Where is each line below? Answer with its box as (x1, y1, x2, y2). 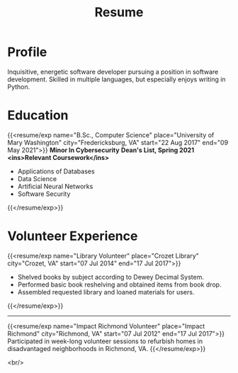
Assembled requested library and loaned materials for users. (17, 287, 195, 296)
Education (7, 108, 69, 124)
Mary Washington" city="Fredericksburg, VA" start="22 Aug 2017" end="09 (7, 138, 229, 147)
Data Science (17, 174, 57, 183)
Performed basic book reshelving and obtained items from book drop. (17, 280, 222, 289)
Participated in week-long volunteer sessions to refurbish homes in (7, 337, 203, 345)
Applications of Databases (17, 167, 95, 176)
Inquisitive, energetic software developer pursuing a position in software (7, 67, 219, 76)
